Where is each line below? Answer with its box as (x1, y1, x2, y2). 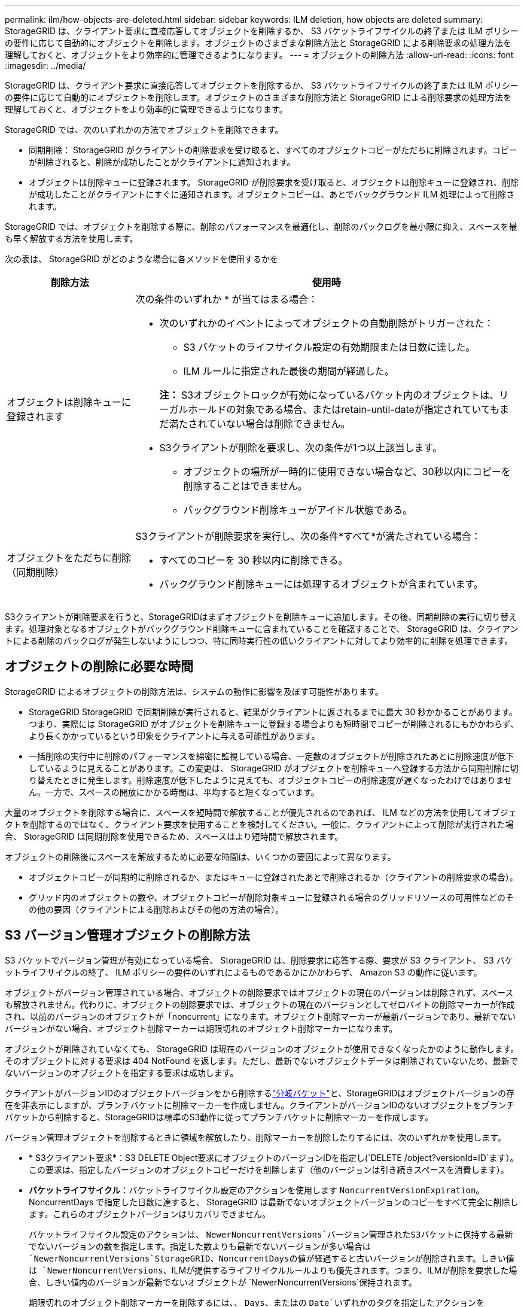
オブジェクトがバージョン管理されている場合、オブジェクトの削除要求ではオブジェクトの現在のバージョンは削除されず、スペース (5, 987, 514, 998)
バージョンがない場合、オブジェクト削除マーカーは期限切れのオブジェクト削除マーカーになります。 (5, 1023, 398, 1034)
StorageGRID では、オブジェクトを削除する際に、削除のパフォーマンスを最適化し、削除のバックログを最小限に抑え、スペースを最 (5, 221, 517, 232)
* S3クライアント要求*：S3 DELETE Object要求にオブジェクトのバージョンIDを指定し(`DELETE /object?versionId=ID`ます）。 (29, 1152, 519, 1163)
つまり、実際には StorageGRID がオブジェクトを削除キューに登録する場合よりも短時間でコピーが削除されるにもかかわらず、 (29, 718, 519, 729)
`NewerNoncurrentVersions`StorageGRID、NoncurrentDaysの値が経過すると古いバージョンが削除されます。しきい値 (29, 1253, 514, 1263)
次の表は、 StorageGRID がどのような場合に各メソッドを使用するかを (5, 254, 278, 264)
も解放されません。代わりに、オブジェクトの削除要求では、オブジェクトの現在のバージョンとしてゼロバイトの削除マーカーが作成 (5, 999, 515, 1010)
